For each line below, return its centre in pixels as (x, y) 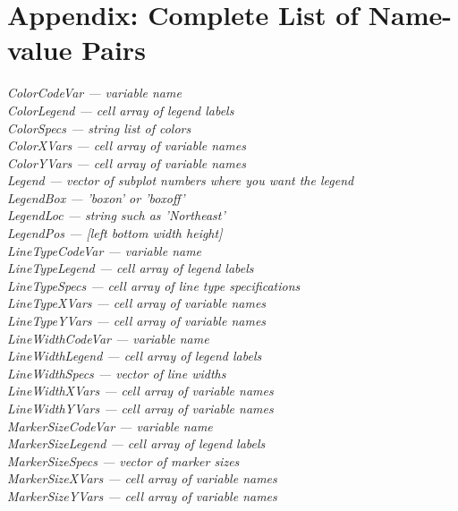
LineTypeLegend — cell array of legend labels (131, 268)
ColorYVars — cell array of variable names (127, 162)
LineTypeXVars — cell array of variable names (137, 303)
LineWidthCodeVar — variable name (108, 338)
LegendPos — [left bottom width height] (115, 233)
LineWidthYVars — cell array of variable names (140, 408)
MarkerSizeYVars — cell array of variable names (142, 495)
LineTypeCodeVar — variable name (105, 250)
